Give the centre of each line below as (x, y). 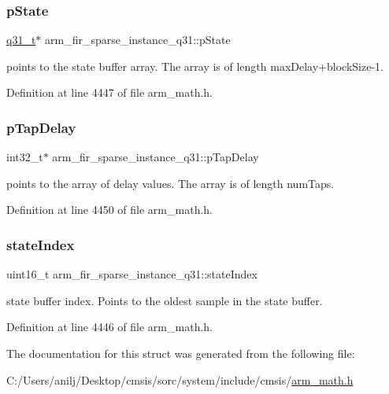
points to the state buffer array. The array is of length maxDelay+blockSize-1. (195, 66)
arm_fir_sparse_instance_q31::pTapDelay (156, 157)
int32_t (25, 157)
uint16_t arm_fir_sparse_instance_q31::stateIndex (132, 274)
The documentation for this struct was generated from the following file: (181, 353)
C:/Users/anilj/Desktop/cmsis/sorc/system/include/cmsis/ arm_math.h (180, 379)
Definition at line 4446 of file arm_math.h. (109, 327)
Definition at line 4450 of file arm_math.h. (109, 210)
